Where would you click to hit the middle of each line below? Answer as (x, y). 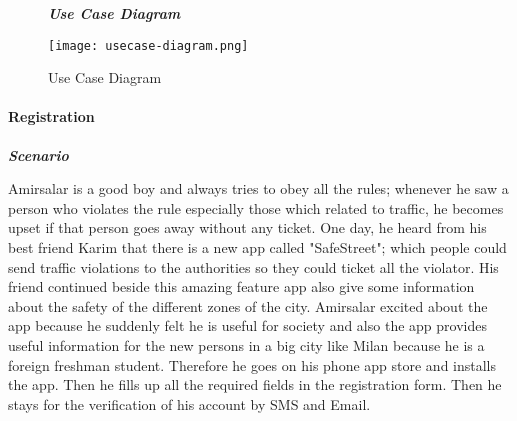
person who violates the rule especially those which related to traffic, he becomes (256, 207)
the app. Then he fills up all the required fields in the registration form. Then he (255, 384)
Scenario (38, 154)
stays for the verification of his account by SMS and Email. (189, 403)
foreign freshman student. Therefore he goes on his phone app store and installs (252, 364)
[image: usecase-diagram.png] (148, 45)
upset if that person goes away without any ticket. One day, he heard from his (247, 227)
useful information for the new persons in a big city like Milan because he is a (246, 344)
